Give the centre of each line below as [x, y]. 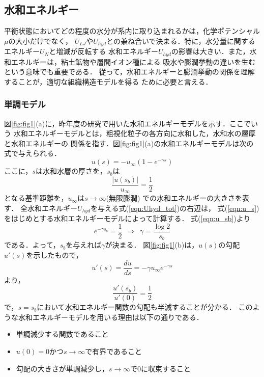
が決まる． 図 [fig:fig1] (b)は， [152, 245]
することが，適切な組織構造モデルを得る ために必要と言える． [108, 81]
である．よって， [32, 245]
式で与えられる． [33, 153]
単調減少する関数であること [62, 334]
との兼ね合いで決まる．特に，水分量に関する [181, 41]
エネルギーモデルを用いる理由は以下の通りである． [118, 317]
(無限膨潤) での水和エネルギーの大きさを [174, 198]
